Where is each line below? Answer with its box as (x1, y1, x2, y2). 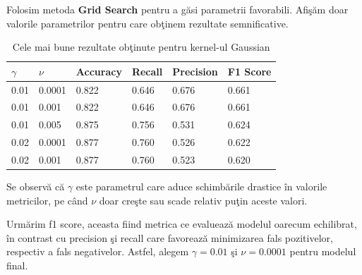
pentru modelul (289, 244, 356, 259)
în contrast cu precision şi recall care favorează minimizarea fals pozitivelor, (6, 230, 333, 245)
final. (6, 258, 28, 273)
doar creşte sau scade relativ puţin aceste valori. (99, 192, 308, 207)
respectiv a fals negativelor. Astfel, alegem (6, 244, 189, 259)
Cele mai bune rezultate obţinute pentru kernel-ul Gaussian (12, 39, 270, 54)
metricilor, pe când (6, 192, 88, 207)
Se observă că (6, 179, 65, 194)
